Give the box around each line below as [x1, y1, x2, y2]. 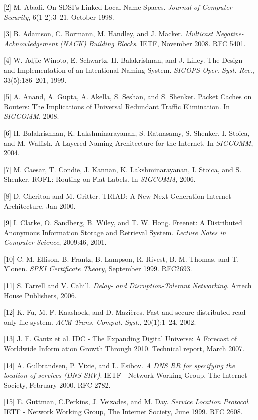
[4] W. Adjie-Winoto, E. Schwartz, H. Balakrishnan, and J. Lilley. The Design [4, 55, 243, 65]
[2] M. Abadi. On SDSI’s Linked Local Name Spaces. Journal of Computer [4, 2, 232, 12]
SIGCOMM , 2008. [4, 111, 59, 121]
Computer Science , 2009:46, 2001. [4, 237, 107, 247]
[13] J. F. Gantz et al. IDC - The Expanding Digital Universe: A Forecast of [4, 333, 237, 344]
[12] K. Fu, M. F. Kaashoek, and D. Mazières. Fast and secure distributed [4, 307, 230, 317]
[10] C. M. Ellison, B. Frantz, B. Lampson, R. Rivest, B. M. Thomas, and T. [4, 253, 239, 264]
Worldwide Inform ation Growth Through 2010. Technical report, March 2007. [4, 343, 245, 354]
